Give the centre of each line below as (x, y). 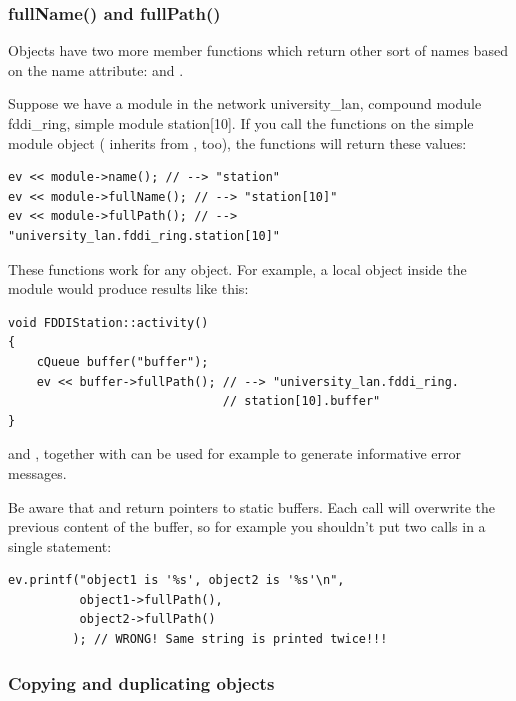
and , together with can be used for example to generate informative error (235, 453)
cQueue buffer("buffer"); (122, 361)
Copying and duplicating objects (141, 682)
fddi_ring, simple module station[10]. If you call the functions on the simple (241, 123)
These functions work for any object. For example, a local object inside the (237, 268)
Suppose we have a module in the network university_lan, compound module (245, 103)
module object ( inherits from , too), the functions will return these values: (237, 142)
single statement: (60, 545)
